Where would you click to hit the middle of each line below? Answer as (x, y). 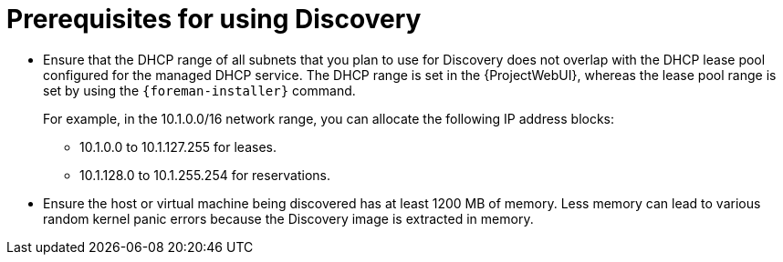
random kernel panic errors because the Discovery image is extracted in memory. (288, 218)
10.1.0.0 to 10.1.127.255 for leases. (178, 146)
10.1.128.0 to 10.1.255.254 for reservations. (205, 175)
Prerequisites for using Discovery (214, 19)
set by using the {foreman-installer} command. (199, 90)
